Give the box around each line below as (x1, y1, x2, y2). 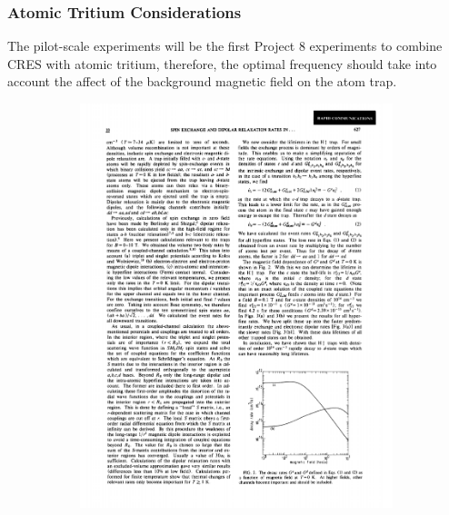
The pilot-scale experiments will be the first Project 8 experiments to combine (7, 36, 443, 55)
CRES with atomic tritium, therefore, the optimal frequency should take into (7, 54, 437, 73)
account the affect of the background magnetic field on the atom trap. (7, 72, 397, 91)
